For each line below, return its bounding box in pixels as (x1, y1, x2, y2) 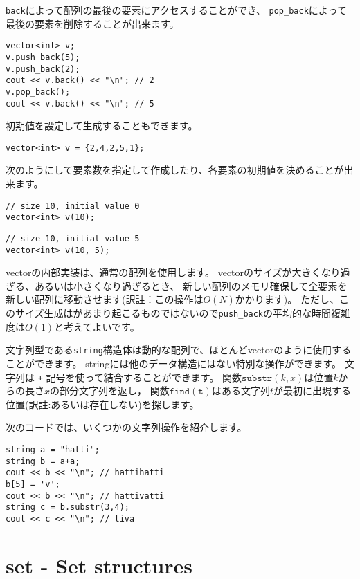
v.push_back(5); (6, 52, 80, 62)
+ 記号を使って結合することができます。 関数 (37, 369, 242, 384)
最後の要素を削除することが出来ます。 (6, 16, 179, 30)
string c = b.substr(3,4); (6, 502, 129, 513)
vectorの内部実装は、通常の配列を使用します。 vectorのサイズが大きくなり (6, 265, 341, 279)
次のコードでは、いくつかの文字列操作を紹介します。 (6, 420, 247, 434)
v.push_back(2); (6, 64, 80, 74)
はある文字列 (211, 383, 270, 398)
